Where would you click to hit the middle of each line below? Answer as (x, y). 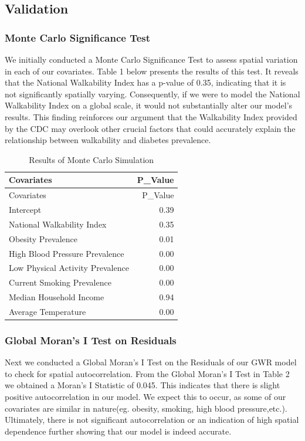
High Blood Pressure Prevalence (67, 253)
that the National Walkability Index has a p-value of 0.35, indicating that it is (145, 82)
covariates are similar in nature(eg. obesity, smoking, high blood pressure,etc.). (146, 408)
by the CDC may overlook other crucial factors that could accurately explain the (150, 128)
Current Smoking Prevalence (60, 282)
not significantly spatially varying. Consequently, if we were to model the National (152, 94)
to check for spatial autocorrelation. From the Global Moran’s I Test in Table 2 (147, 373)
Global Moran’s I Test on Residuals (91, 340)
